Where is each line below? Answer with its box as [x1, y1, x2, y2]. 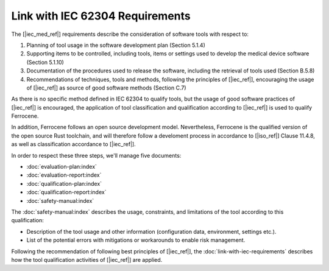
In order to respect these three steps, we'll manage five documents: [11, 152, 182, 159]
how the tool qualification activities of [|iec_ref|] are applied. [11, 256, 163, 263]
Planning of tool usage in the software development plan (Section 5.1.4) [26, 41, 205, 49]
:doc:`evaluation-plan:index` [26, 163, 97, 171]
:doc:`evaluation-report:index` [26, 171, 102, 179]
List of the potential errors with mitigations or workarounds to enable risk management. [26, 236, 246, 244]
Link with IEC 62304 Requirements [11, 9, 191, 23]
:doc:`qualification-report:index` [26, 189, 107, 196]
